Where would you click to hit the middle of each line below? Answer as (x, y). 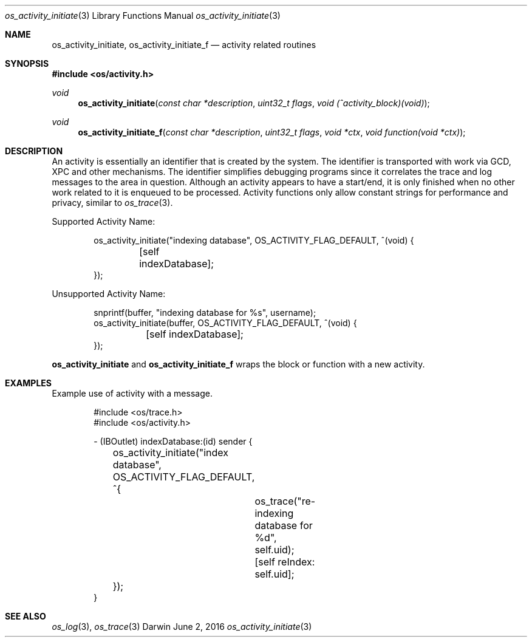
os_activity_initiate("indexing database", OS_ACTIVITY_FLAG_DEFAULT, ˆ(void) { (254, 240)
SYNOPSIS (27, 63)
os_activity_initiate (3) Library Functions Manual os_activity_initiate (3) (143, 15)
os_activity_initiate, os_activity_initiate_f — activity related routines (184, 45)
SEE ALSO (26, 616)
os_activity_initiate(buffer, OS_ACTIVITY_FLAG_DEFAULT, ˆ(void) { (225, 323)
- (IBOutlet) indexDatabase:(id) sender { (173, 441)
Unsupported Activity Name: (109, 294)
